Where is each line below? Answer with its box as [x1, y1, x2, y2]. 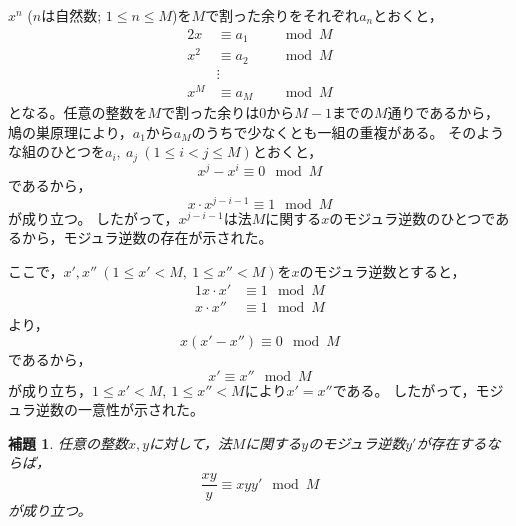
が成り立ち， [8, 379, 92, 400]
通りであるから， [387, 102, 499, 123]
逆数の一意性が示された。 [35, 399, 204, 420]
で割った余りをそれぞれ [205, 5, 360, 25]
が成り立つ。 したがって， [8, 207, 179, 228]
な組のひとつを [8, 141, 106, 162]
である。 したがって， [332, 379, 476, 400]
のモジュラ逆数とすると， [299, 260, 466, 281]
